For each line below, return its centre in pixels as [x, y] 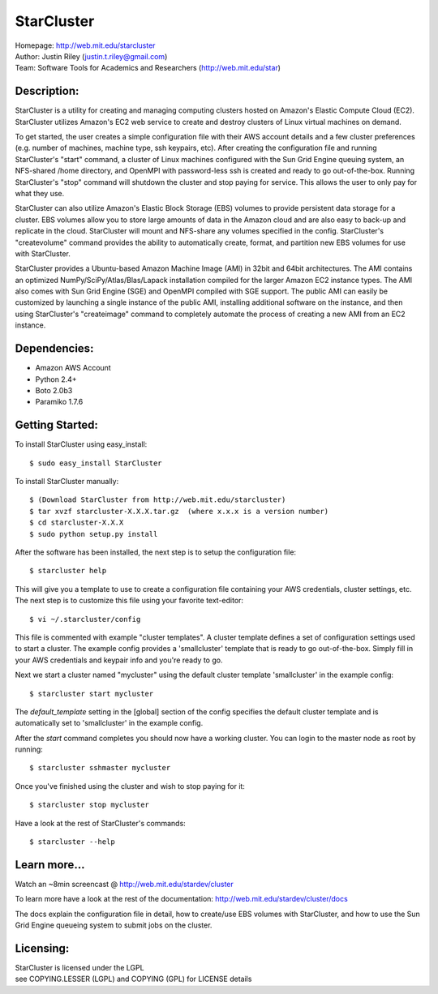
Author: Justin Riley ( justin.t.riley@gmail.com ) [91, 56]
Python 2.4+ [56, 379]
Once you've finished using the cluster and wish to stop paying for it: [130, 786]
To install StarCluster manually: [67, 482]
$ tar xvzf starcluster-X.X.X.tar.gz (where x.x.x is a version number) [179, 511]
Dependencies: [54, 349]
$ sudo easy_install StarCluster [96, 463]
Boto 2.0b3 [54, 390]
